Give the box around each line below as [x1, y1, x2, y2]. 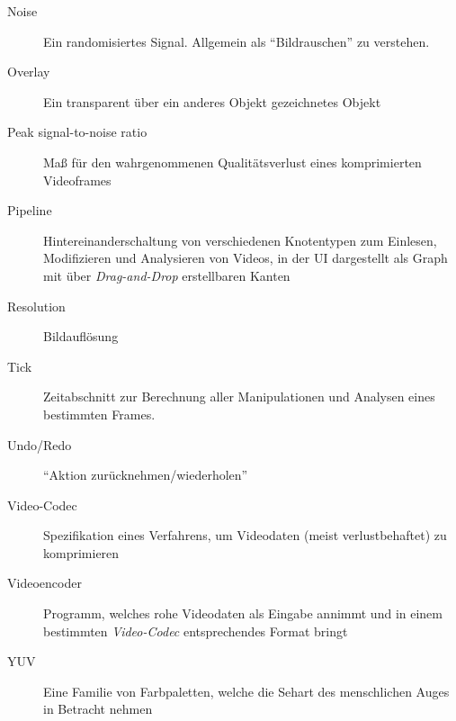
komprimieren [43, 543, 120, 562]
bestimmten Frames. [43, 404, 156, 423]
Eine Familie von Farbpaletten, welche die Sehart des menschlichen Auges [43, 681, 450, 700]
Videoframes [43, 170, 112, 189]
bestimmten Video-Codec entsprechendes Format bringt [43, 621, 348, 640]
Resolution [7, 296, 66, 315]
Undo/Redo [7, 435, 72, 454]
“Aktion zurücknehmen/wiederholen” [43, 465, 248, 484]
